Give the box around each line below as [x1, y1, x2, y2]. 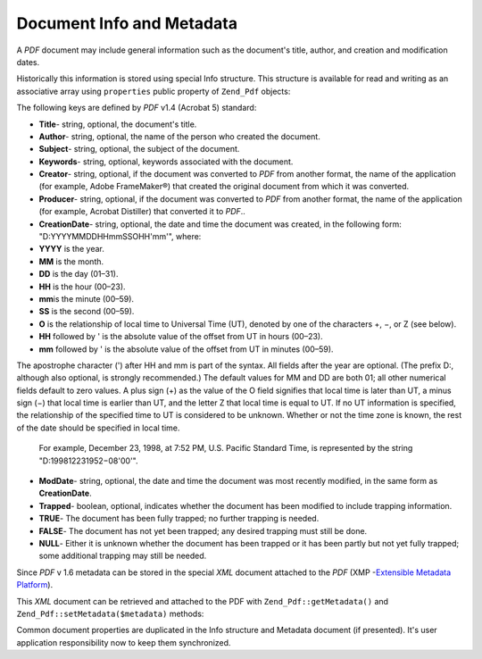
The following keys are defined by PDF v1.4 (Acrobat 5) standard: [16, 103, 257, 113]
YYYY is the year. [38, 244, 104, 254]
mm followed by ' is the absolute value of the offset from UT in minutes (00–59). [38, 344, 334, 355]
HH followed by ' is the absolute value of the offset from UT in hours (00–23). [38, 331, 323, 342]
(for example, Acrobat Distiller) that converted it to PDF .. [38, 206, 245, 217]
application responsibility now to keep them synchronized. [16, 637, 231, 647]
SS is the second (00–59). [38, 306, 135, 317]
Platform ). [16, 580, 54, 590]
